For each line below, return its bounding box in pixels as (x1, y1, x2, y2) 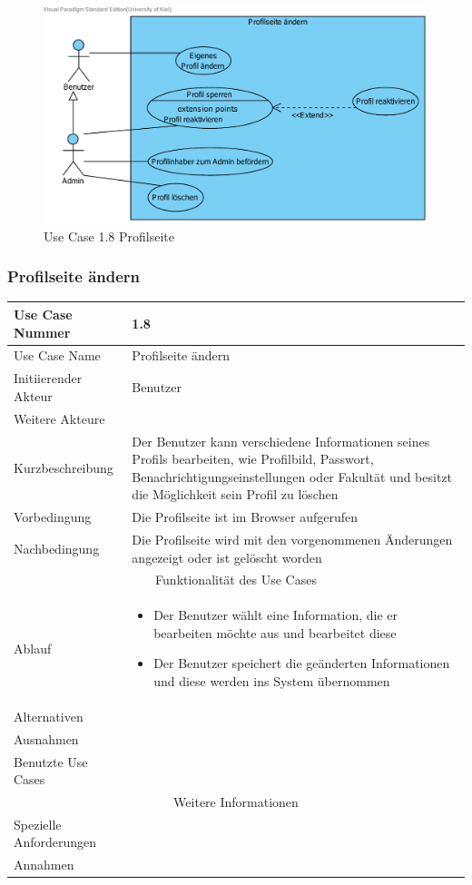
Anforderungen (14, 832, 97, 851)
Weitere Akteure (14, 408, 105, 428)
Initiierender (14, 369, 83, 388)
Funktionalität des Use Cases (155, 570, 317, 589)
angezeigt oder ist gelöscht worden (132, 547, 322, 566)
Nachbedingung (14, 538, 100, 557)
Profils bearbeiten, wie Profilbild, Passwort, (132, 449, 374, 468)
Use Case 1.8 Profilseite (44, 226, 174, 245)
